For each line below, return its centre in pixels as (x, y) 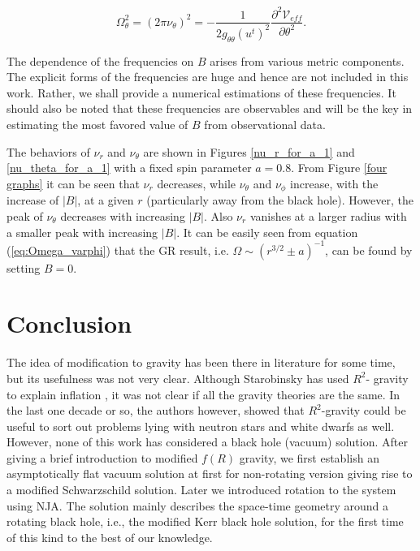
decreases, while (196, 183)
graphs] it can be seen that (73, 183)
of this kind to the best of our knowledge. (110, 537)
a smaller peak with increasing (82, 232)
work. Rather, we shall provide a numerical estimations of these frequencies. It (201, 92)
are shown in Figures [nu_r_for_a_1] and (249, 151)
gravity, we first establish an (309, 457)
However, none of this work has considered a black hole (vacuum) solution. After (207, 442)
